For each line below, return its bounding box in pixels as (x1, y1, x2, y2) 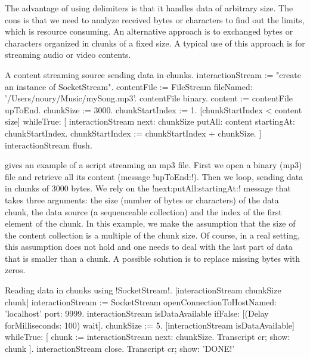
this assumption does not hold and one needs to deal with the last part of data (5, 240, 293, 253)
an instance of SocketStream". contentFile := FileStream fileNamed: (5, 80, 253, 92)
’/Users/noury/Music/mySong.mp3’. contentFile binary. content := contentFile (5, 92, 293, 104)
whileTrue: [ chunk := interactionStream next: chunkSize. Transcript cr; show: (5, 330, 290, 343)
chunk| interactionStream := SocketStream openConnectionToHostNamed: (5, 295, 277, 308)
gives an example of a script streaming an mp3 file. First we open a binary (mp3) (5, 159, 302, 171)
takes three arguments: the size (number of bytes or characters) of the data (5, 193, 279, 206)
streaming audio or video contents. (5, 48, 131, 61)
